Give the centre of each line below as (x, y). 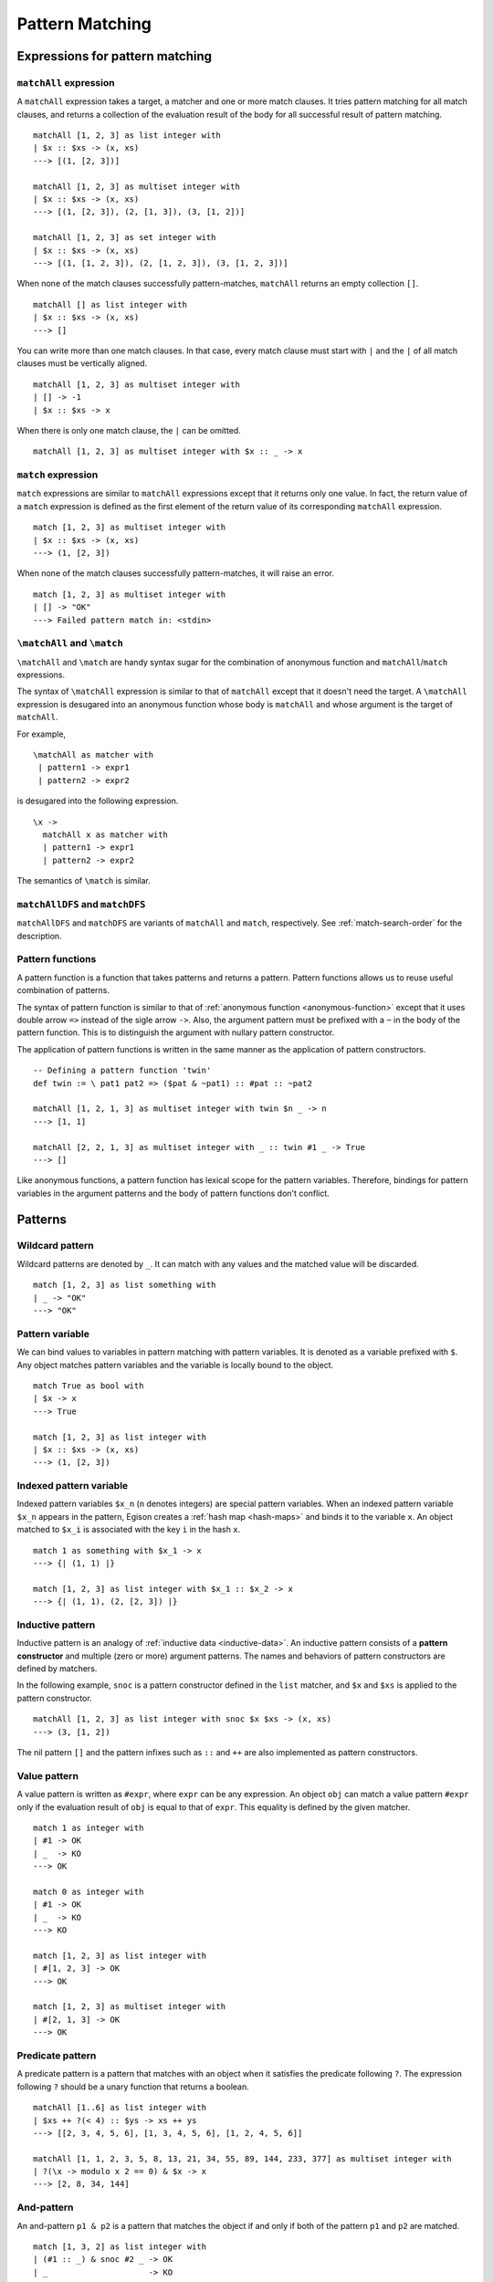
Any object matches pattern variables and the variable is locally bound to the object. (175, 1365)
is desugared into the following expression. (98, 801)
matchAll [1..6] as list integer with (120, 2108)
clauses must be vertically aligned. (82, 363)
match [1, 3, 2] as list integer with (120, 2247)
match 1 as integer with (89, 1827)
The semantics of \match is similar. (84, 881)
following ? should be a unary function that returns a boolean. (133, 2087)
